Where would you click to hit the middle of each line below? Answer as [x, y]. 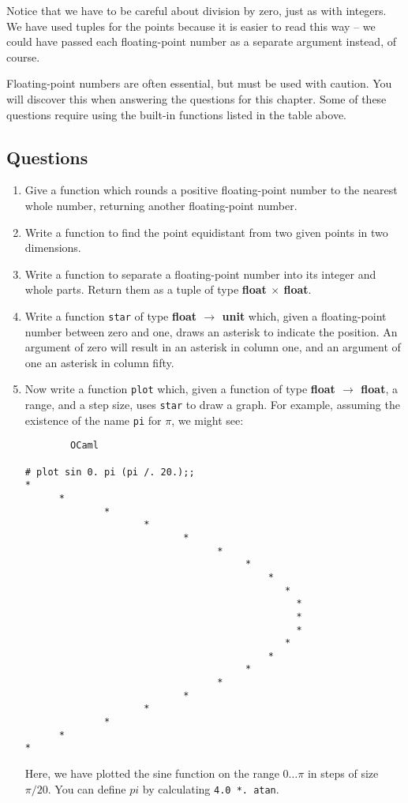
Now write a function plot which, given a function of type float [180, 389]
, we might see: [208, 420]
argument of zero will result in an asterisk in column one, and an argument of [213, 347]
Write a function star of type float [111, 315]
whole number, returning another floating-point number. [161, 205]
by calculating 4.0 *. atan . [211, 788]
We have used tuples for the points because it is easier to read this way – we [191, 26]
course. [23, 56]
